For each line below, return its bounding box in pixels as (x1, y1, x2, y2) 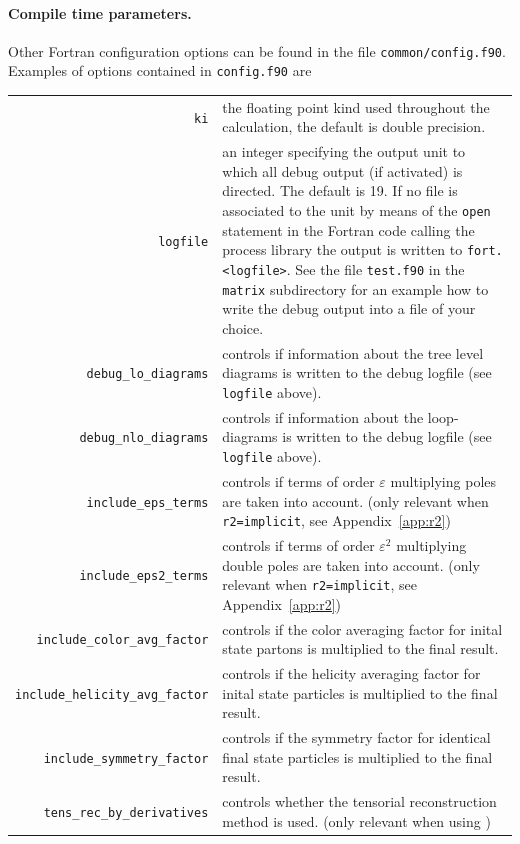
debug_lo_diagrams (86, 367, 209, 382)
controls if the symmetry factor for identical (222, 727, 491, 748)
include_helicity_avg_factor (15, 687, 209, 702)
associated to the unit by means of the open (222, 200, 491, 221)
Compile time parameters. (8, 2, 192, 23)
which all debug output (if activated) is (222, 160, 463, 181)
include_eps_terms (86, 495, 209, 510)
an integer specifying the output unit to (222, 141, 466, 162)
